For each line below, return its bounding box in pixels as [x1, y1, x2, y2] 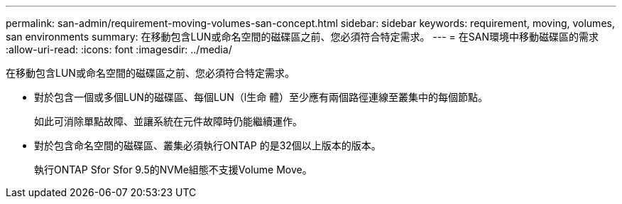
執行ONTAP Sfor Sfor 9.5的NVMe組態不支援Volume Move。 [34, 163, 312, 176]
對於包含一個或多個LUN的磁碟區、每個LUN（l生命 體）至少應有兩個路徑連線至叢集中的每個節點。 [34, 91, 489, 103]
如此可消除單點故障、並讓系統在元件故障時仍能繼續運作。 [34, 115, 302, 127]
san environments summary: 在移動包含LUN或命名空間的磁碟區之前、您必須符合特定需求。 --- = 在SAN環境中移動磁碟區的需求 [6, 31, 599, 43]
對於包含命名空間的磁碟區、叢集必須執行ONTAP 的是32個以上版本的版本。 [34, 139, 381, 151]
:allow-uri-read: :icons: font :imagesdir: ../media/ [6, 43, 232, 55]
